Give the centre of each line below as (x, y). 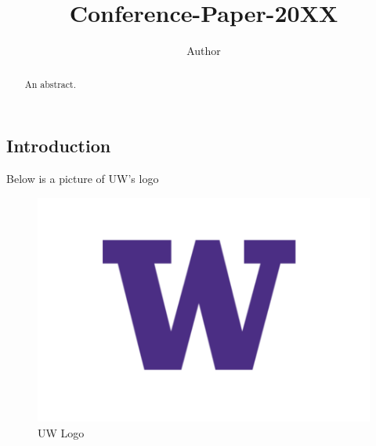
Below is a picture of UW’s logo (83, 178)
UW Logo (61, 432)
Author (204, 51)
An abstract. (50, 84)
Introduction (59, 146)
